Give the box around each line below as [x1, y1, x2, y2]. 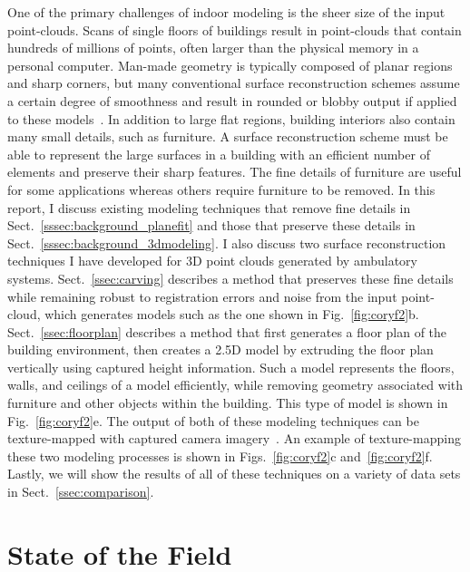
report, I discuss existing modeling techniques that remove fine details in [7, 198, 411, 217]
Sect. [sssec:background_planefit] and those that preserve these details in [7, 216, 416, 235]
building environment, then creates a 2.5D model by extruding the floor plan [7, 340, 434, 359]
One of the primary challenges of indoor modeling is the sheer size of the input [7, 3, 446, 21]
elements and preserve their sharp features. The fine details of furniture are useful [7, 162, 462, 181]
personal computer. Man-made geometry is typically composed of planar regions [7, 55, 453, 74]
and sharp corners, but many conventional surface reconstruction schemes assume [7, 73, 460, 92]
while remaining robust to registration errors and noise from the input [7, 286, 397, 305]
